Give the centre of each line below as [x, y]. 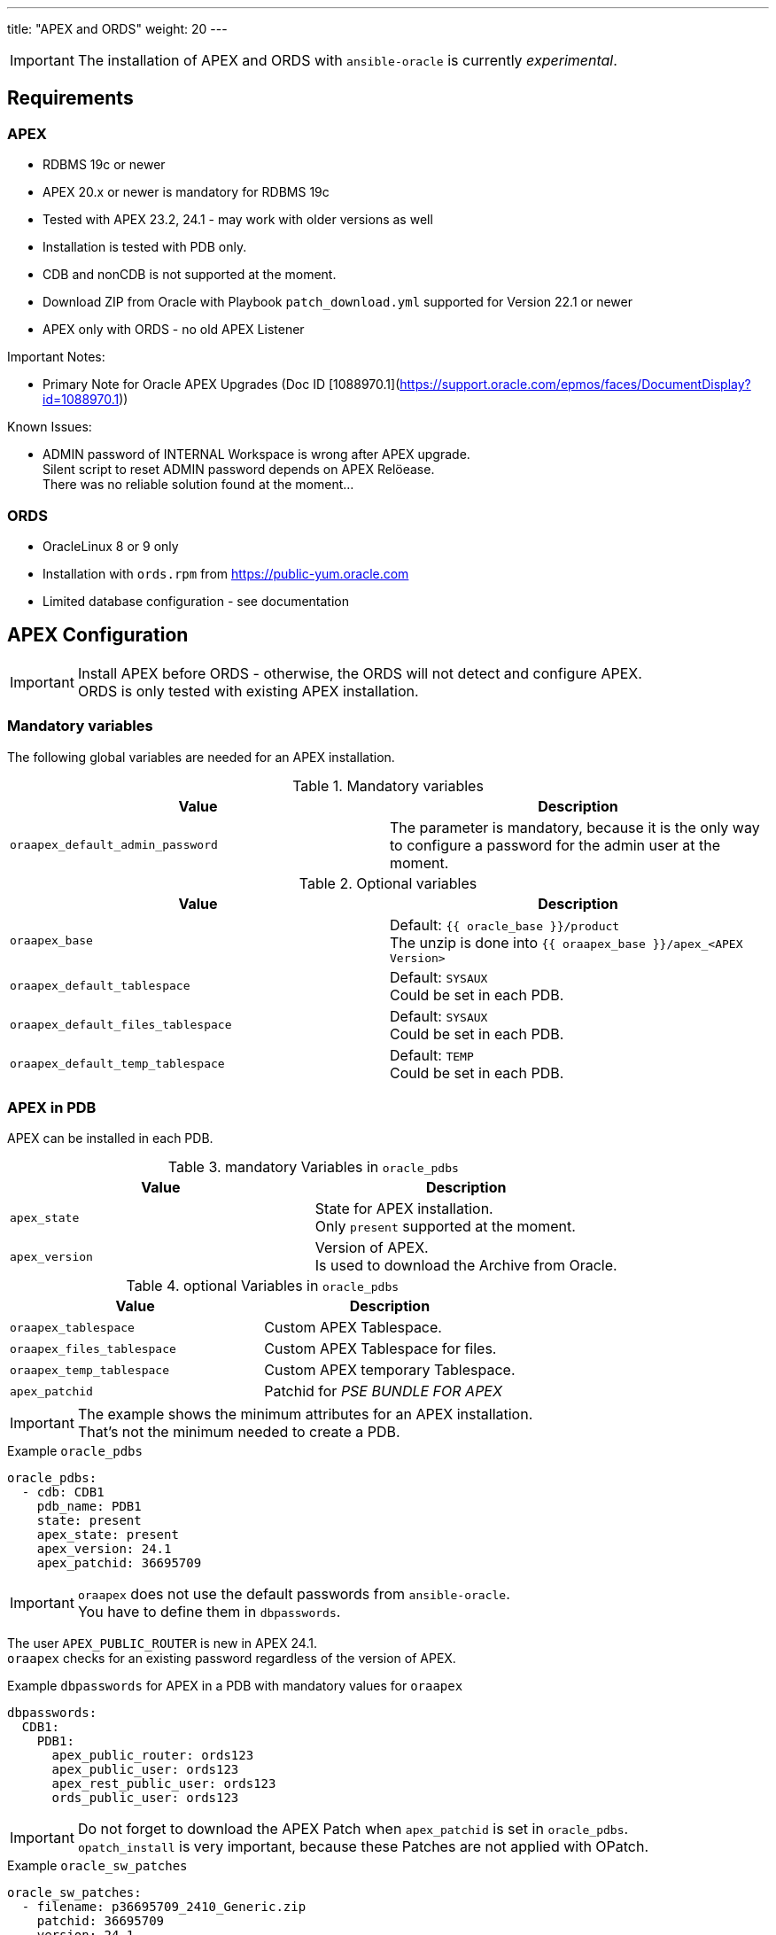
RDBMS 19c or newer [104, 165]
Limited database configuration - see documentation [196, 601]
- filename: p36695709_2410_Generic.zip [164, 1907]
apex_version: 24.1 [104, 1549]
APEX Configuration [98, 635]
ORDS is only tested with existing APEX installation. [248, 691]
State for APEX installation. [404, 1209]
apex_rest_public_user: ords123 [164, 1784]
